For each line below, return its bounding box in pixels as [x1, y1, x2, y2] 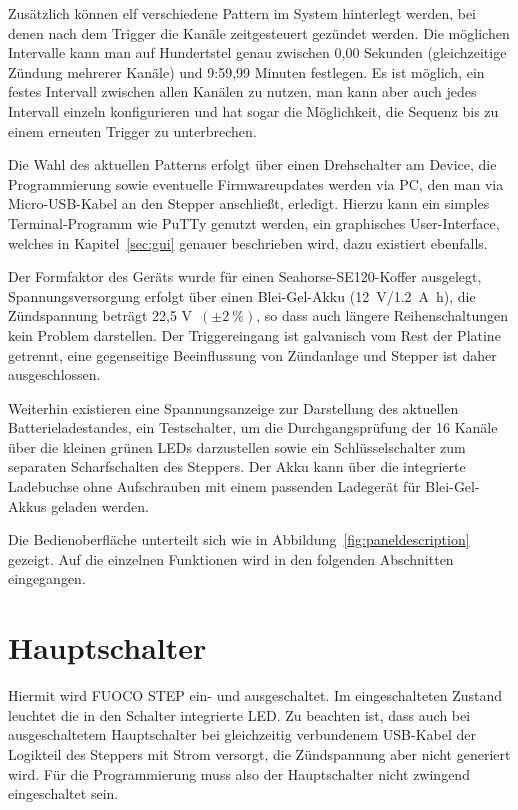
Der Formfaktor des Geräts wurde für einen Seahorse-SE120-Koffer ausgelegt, [8, 266, 482, 287]
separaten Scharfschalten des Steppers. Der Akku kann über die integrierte [8, 456, 466, 477]
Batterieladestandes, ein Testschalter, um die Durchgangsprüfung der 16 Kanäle [8, 417, 498, 438]
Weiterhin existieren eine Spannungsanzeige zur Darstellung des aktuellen [8, 397, 459, 418]
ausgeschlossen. [8, 364, 101, 385]
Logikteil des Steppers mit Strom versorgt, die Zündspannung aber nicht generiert [8, 743, 511, 764]
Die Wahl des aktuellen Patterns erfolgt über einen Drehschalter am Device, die [8, 154, 497, 175]
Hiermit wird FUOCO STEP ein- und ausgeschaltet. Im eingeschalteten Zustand [8, 685, 503, 706]
